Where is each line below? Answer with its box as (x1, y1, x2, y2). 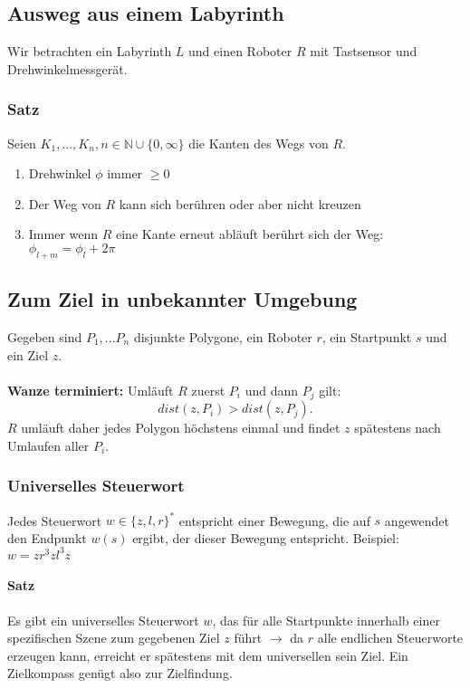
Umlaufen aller (7, 435, 90, 454)
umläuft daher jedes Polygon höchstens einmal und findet (21, 418, 341, 437)
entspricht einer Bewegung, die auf (178, 511, 370, 530)
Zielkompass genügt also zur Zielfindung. (7, 664, 233, 683)
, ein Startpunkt (321, 327, 412, 346)
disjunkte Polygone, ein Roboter (133, 327, 312, 346)
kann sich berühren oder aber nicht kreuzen (119, 194, 361, 213)
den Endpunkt (7, 528, 87, 547)
